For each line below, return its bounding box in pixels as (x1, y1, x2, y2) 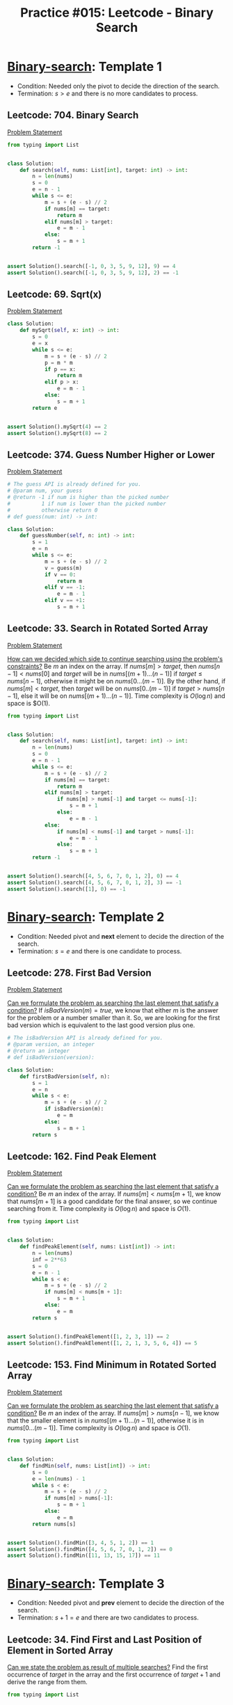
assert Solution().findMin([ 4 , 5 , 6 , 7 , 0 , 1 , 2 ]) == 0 (7, 1546, 172, 1553)
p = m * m (44, 359, 73, 366)
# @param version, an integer (7, 1041, 95, 1048)
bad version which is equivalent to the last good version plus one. (7, 1021, 195, 1029)
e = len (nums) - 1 (32, 1475, 86, 1482)
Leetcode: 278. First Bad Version (7, 967, 152, 979)
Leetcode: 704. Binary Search (7, 109, 139, 121)
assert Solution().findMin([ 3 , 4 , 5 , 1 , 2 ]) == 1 (7, 1539, 154, 1546)
